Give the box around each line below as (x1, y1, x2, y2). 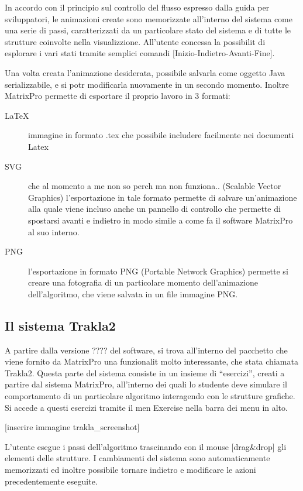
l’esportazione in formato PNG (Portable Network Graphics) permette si (28, 265, 288, 277)
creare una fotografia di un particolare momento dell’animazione (28, 276, 258, 289)
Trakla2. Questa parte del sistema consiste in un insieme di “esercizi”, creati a (5, 366, 285, 379)
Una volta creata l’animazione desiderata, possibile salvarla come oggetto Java (5, 66, 285, 78)
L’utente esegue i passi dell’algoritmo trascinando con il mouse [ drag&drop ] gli (5, 440, 287, 452)
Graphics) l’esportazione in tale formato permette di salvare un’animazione (28, 191, 297, 203)
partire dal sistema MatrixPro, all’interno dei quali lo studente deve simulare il (5, 378, 287, 390)
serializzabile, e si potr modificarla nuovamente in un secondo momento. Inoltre (5, 78, 289, 90)
